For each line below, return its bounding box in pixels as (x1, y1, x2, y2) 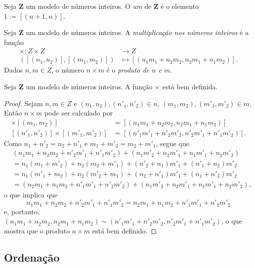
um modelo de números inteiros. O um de (26, 1, 152, 11)
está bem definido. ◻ (92, 225, 157, 235)
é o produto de (106, 65, 150, 75)
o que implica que (4, 189, 58, 199)
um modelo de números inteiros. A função (26, 81, 153, 92)
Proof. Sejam (4, 98, 43, 108)
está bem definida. (162, 81, 218, 92)
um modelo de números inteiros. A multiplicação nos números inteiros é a (26, 27, 249, 38)
